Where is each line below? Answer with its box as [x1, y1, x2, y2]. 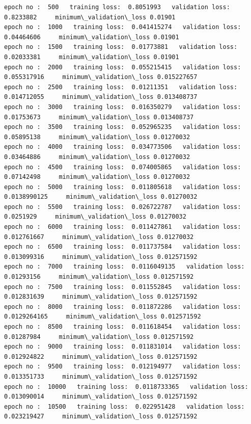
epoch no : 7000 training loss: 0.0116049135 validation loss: [4, 263, 245, 271]
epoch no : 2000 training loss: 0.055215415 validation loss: [4, 63, 241, 71]
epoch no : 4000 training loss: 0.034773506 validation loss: [4, 143, 241, 151]
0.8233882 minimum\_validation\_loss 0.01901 [4, 13, 176, 21]
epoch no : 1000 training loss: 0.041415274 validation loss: [4, 23, 241, 31]
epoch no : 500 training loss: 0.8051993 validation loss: [4, 4, 230, 11]
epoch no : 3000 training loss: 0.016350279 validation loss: [4, 103, 241, 111]
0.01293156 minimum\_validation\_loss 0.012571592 [4, 273, 194, 281]
